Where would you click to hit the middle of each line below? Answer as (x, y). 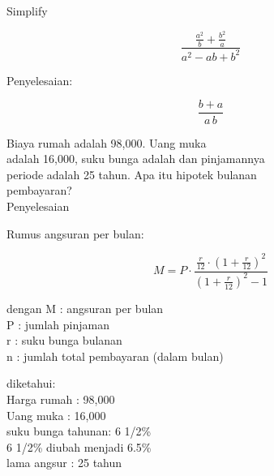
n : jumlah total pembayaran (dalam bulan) (115, 356)
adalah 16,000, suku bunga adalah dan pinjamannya (136, 159)
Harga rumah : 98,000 (61, 399)
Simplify (27, 11)
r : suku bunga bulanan (64, 340)
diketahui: (31, 383)
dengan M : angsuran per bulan (85, 308)
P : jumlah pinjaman (58, 324)
